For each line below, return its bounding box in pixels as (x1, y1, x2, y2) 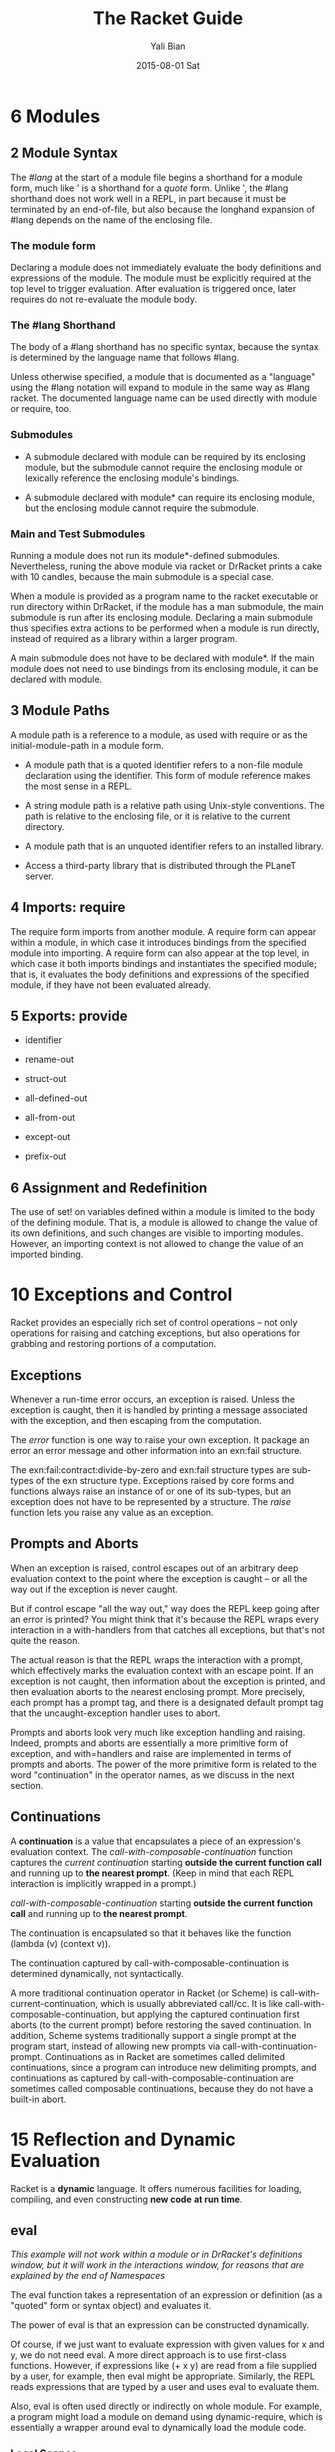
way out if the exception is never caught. (10, 1583, 178, 1595)
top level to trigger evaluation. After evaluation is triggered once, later (10, 283, 297, 295)
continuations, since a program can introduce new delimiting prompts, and (10, 2061, 317, 2073)
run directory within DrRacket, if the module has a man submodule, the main (10, 600, 324, 612)
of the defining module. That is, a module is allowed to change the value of (10, 1217, 318, 1229)
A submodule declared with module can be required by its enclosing (24, 450, 307, 462)
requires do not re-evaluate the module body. (10, 293, 198, 306)
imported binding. (10, 1248, 84, 1261)
